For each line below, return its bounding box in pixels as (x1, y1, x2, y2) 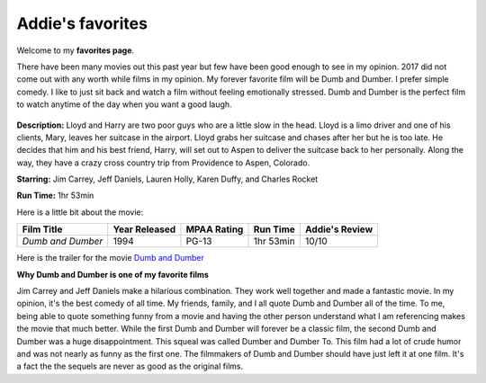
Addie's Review (304, 223, 373, 236)
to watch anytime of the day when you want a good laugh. (16, 99, 233, 110)
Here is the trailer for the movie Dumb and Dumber (16, 253, 204, 263)
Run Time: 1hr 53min (16, 190, 94, 201)
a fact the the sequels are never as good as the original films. (16, 361, 243, 372)
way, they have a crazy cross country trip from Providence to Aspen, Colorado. (16, 157, 310, 168)
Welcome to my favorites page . (16, 45, 135, 56)
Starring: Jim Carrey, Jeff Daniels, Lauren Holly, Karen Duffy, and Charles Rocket (16, 174, 319, 184)
